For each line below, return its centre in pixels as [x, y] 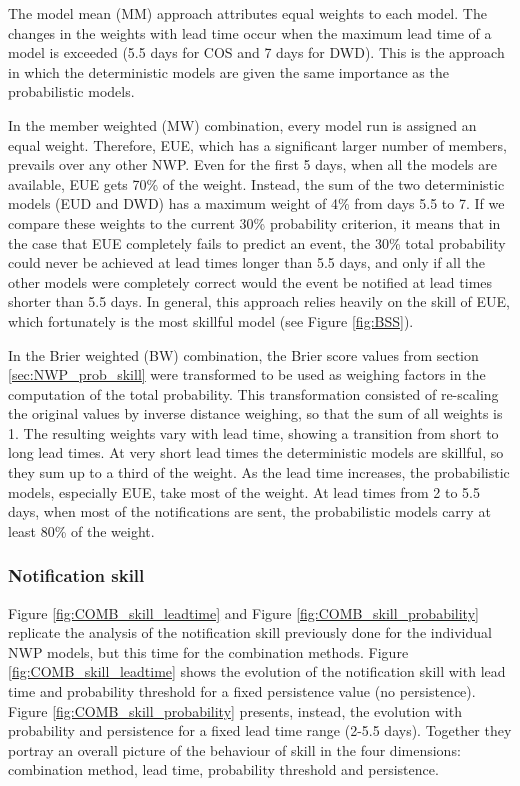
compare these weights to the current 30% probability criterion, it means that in [254, 222]
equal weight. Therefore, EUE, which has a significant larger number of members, [258, 144]
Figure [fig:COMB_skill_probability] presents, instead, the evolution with [235, 710]
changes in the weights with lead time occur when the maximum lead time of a [250, 32]
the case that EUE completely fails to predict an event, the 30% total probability [257, 242]
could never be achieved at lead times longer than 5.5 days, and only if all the [247, 262]
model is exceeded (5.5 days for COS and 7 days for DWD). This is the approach [256, 52]
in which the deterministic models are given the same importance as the [228, 71]
